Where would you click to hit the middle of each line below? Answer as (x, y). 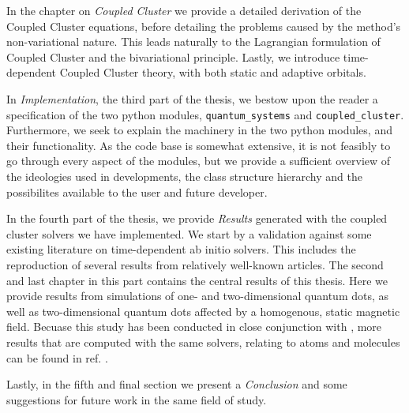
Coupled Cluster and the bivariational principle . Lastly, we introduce (173, 56)
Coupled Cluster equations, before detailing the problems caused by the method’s (204, 26)
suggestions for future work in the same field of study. (137, 399)
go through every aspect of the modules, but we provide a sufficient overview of (199, 161)
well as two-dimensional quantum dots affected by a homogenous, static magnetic (203, 311)
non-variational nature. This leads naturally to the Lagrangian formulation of (193, 41)
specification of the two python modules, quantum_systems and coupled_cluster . (205, 114)
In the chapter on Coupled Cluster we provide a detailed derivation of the (184, 10)
